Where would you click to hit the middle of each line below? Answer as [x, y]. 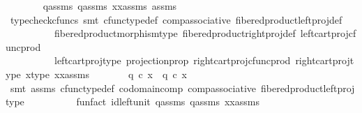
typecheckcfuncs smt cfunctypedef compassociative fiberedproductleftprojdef [176, 19]
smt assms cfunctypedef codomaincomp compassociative [133, 88]
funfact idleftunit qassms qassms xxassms [168, 101]
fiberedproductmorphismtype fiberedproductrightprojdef [175, 33]
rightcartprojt [325, 60]
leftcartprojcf [328, 33]
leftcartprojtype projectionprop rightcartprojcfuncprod [172, 60]
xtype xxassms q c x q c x [106, 74]
